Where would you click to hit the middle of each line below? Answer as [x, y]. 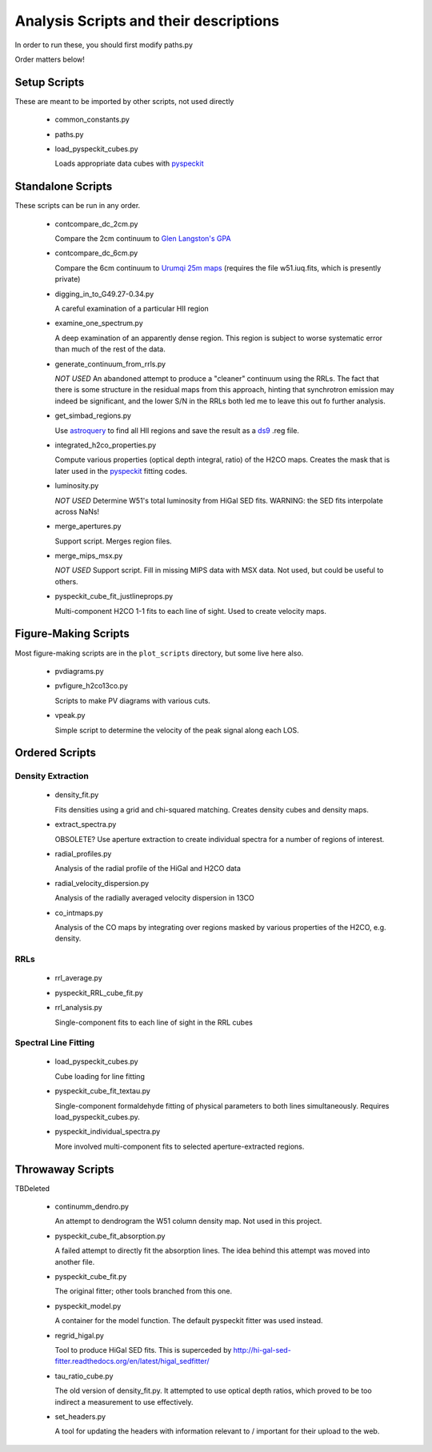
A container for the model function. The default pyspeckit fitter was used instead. [189, 1321]
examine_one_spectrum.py [99, 323]
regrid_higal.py [79, 1335]
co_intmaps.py [79, 913]
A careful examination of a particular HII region [132, 309]
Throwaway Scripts [64, 1169]
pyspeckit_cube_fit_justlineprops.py [114, 596]
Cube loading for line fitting [100, 1076]
